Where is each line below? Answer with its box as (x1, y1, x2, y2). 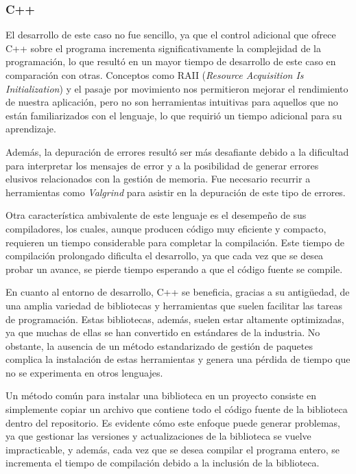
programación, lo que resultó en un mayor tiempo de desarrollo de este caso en (5, 54, 336, 69)
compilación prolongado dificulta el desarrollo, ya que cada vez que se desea (5, 248, 324, 263)
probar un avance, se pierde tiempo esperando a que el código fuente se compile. (5, 261, 343, 276)
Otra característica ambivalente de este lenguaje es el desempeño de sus (5, 208, 307, 222)
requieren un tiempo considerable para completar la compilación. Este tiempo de (5, 235, 345, 249)
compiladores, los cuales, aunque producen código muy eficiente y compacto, (5, 221, 327, 235)
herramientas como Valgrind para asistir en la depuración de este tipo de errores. (5, 185, 346, 199)
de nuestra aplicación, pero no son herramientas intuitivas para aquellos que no (5, 95, 338, 109)
